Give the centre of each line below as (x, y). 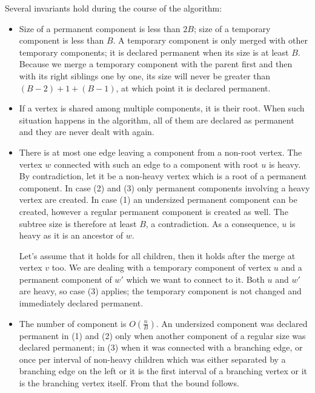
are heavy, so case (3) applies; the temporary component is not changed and (160, 291)
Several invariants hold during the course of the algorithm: (114, 8)
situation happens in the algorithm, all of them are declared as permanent (157, 120)
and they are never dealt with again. (87, 132)
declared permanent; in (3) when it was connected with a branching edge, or (161, 347)
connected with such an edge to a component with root (156, 164)
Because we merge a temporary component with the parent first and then (156, 64)
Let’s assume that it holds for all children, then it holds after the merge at (157, 255)
